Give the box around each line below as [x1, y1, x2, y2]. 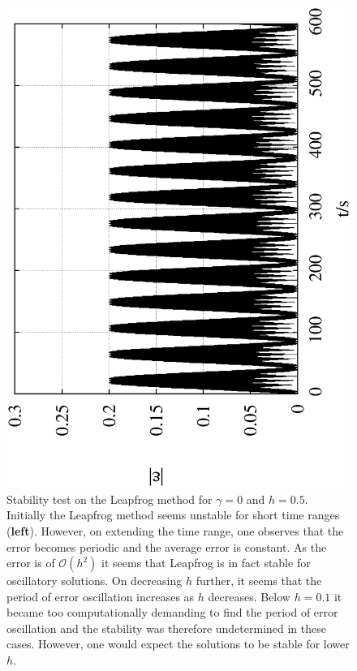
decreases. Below [208, 587, 290, 604]
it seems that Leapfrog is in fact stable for [101, 554, 311, 571]
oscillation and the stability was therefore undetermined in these [6, 619, 326, 636]
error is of [6, 554, 55, 571]
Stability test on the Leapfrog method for [6, 490, 213, 507]
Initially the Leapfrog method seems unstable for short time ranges [6, 506, 340, 523]
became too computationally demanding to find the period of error [6, 604, 338, 621]
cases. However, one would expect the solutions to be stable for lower [6, 635, 350, 652]
